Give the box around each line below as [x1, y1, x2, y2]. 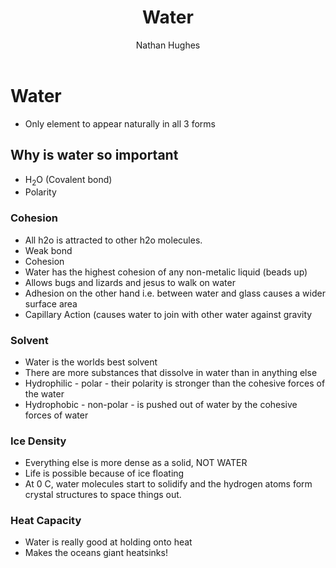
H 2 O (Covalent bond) [24, 173, 113, 188]
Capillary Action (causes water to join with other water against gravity [24, 308, 313, 320]
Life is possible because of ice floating [24, 467, 185, 480]
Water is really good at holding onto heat [24, 536, 193, 548]
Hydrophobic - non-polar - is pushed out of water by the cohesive [24, 398, 298, 410]
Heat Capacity [10, 514, 82, 528]
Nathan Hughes [135, 39, 201, 51]
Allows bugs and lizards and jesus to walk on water [24, 276, 236, 288]
